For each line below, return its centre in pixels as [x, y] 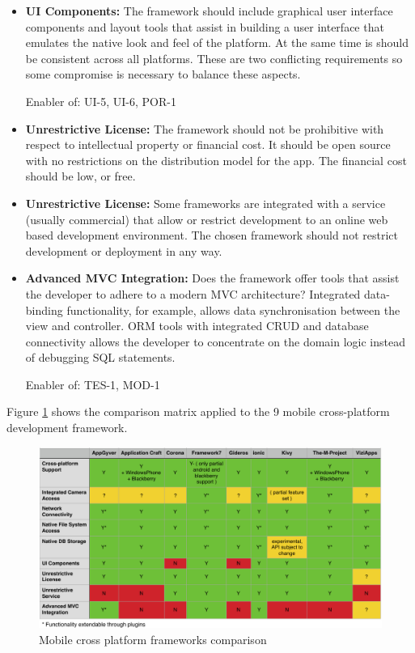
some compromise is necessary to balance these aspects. [163, 74]
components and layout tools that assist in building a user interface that [205, 26]
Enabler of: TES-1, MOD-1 [93, 384]
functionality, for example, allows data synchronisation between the [233, 310]
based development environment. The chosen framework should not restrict [212, 235]
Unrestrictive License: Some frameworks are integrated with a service [205, 203]
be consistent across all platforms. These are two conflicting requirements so [214, 58]
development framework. [67, 428]
